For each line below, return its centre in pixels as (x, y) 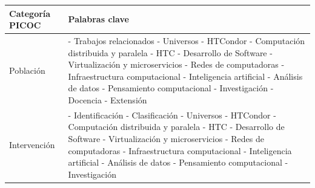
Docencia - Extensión (108, 99)
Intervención (32, 144)
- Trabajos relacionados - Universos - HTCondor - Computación (187, 40)
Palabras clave (98, 19)
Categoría (30, 13)
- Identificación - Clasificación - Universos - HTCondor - (172, 115)
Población (27, 70)
